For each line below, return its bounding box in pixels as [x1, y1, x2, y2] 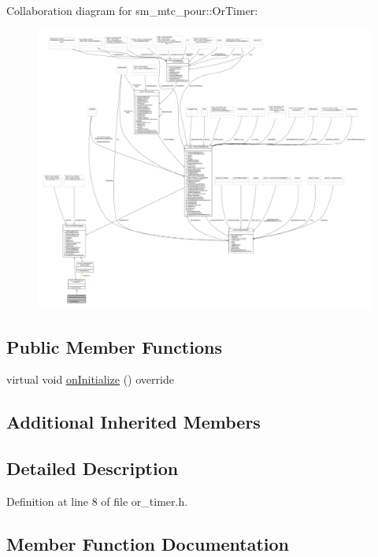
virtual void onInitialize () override [6, 371, 174, 388]
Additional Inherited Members [6, 410, 261, 434]
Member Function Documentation [6, 531, 290, 555]
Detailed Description [6, 456, 179, 481]
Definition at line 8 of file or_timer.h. [6, 492, 188, 509]
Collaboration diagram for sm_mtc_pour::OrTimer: [6, 2, 258, 18]
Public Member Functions [6, 334, 222, 358]
